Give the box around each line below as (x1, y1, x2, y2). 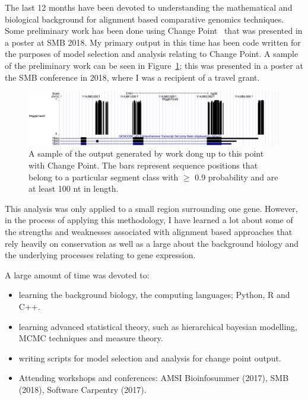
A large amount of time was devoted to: (5, 268, 150, 281)
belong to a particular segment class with (28, 170, 179, 183)
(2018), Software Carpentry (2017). (18, 383, 147, 395)
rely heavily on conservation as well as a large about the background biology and (5, 237, 299, 249)
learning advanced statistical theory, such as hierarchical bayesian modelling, (18, 320, 297, 332)
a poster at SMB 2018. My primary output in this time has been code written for (5, 36, 301, 48)
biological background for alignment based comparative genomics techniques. (5, 12, 284, 25)
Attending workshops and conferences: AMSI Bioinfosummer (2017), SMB (18, 372, 289, 384)
